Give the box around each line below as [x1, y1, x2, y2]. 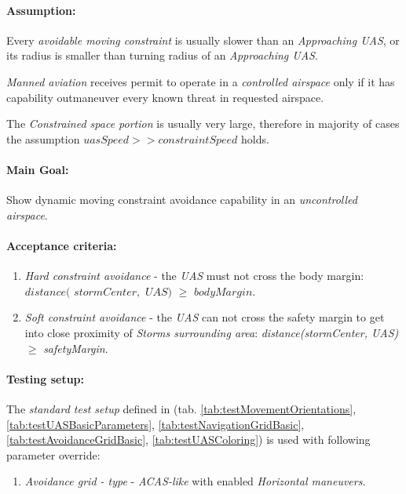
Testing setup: [6, 370, 85, 387]
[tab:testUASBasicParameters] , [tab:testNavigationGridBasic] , [6, 416, 305, 432]
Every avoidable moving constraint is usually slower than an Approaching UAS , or [6, 31, 400, 48]
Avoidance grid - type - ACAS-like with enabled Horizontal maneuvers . [24, 473, 366, 489]
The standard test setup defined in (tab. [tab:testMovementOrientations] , [6, 400, 357, 416]
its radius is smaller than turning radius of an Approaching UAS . [6, 47, 318, 64]
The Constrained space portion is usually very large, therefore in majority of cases [6, 115, 400, 132]
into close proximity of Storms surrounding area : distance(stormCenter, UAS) [24, 324, 399, 340]
